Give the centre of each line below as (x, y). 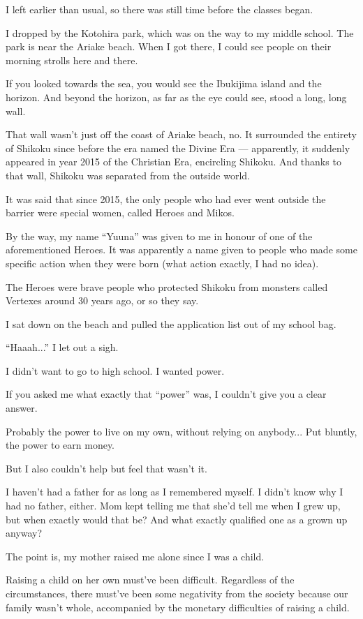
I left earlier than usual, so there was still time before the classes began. (160, 9)
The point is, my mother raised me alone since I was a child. (135, 556)
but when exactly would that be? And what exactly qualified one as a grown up (177, 519)
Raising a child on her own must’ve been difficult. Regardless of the (150, 580)
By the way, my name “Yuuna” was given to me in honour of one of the (159, 236)
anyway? (24, 533)
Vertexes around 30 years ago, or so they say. (102, 300)
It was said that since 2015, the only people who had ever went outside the (166, 199)
